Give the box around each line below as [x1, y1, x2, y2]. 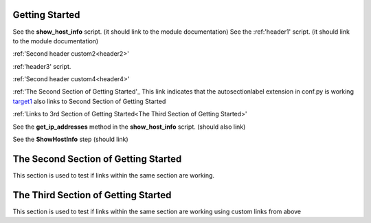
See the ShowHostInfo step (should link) [12, 135, 128, 144]
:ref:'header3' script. [12, 62, 71, 70]
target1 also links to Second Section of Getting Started [12, 97, 166, 105]
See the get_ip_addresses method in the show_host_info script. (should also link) [12, 123, 246, 131]
